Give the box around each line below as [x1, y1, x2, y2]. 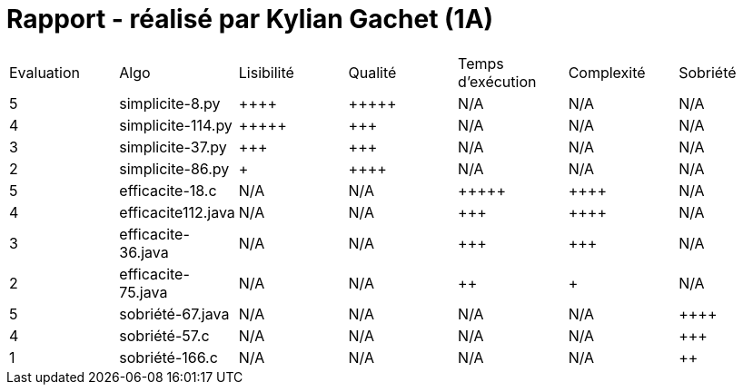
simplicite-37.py [119, 137, 227, 156]
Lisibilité [238, 63, 294, 82]
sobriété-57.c [119, 326, 210, 345]
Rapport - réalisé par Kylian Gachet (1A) [6, 4, 494, 34]
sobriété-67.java [119, 304, 230, 323]
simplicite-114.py [119, 115, 233, 134]
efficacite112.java [119, 202, 235, 221]
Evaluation [9, 63, 80, 82]
